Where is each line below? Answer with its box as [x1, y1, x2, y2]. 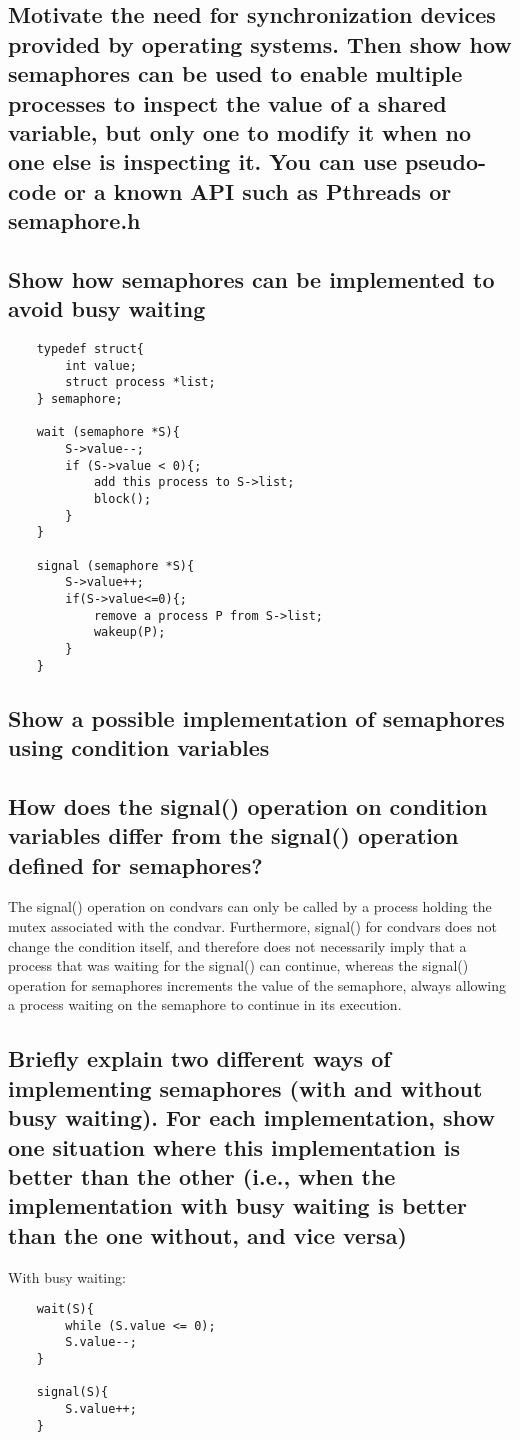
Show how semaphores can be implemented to [8, 263, 495, 294]
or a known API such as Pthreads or [64, 175, 452, 206]
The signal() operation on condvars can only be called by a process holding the [8, 896, 492, 917]
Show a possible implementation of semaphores [8, 702, 505, 733]
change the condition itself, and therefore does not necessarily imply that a [8, 935, 467, 956]
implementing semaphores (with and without [8, 1072, 483, 1103]
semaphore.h [8, 205, 141, 236]
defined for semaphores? [8, 849, 263, 880]
